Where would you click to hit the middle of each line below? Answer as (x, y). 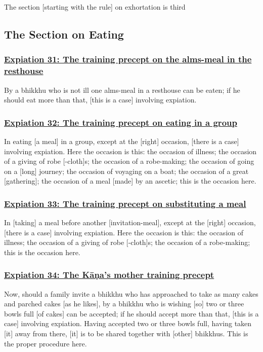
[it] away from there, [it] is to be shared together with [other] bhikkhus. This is (126, 333)
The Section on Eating (64, 34)
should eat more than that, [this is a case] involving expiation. (100, 100)
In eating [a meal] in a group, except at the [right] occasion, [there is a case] (122, 141)
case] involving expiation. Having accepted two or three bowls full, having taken (128, 323)
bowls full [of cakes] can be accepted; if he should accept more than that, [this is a (131, 313)
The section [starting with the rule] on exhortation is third (95, 7)
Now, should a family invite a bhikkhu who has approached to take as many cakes (131, 293)
